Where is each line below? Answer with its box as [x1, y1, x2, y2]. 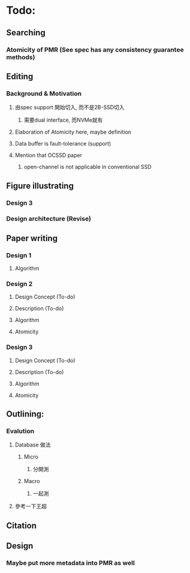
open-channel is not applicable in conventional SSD [23, 163, 152, 171]
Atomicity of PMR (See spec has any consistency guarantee [6, 46, 184, 54]
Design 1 [6, 251, 32, 260]
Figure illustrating [6, 180, 74, 191]
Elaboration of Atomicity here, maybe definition [14, 128, 132, 135]
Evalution [6, 427, 35, 435]
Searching [6, 28, 46, 38]
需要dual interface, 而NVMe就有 [23, 116, 103, 123]
